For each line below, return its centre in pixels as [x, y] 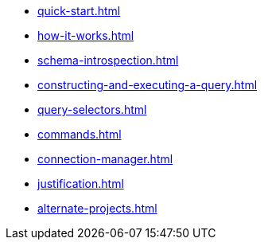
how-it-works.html [86, 35]
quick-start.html [79, 11]
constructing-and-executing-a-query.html [148, 85]
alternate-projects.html [97, 208]
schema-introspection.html [108, 60]
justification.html [81, 184]
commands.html [80, 134]
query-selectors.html [92, 109]
